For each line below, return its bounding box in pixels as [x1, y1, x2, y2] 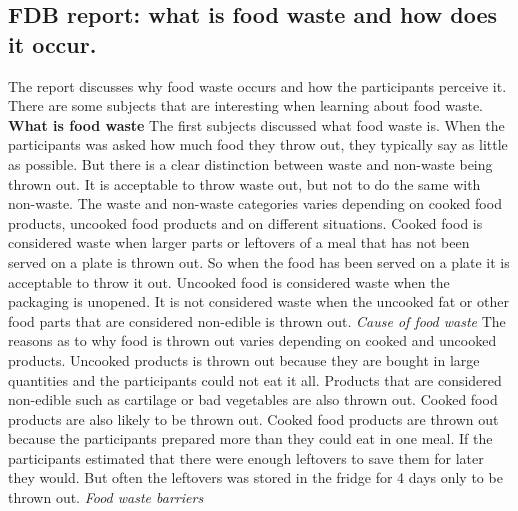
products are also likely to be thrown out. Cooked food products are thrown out [8, 408, 499, 429]
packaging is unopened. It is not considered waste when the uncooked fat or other [8, 291, 509, 312]
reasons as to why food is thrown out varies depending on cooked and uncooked [8, 330, 497, 351]
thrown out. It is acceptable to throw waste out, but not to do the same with [8, 173, 481, 194]
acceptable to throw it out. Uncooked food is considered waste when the [8, 271, 450, 292]
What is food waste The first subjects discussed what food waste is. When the [8, 114, 505, 135]
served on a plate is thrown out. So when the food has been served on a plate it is [8, 251, 510, 272]
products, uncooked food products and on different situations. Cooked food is [8, 212, 483, 233]
